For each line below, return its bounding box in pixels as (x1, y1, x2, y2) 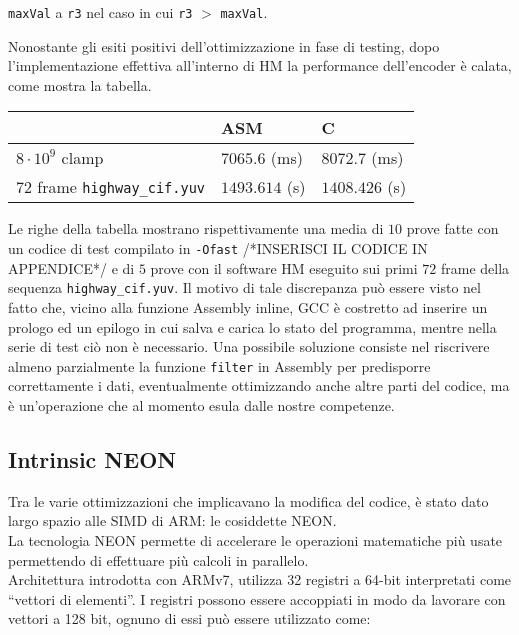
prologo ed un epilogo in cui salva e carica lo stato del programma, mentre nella (8, 316, 497, 337)
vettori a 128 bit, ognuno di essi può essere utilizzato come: (8, 608, 371, 629)
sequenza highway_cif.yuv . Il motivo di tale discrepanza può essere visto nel (8, 277, 481, 298)
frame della (440, 257, 510, 278)
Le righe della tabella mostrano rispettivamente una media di (8, 218, 384, 239)
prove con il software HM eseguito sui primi (150, 257, 418, 278)
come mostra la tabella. (8, 74, 152, 95)
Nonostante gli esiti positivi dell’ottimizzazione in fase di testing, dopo (8, 35, 440, 56)
